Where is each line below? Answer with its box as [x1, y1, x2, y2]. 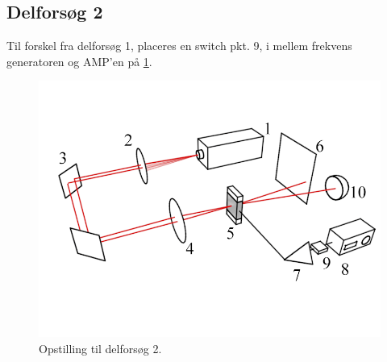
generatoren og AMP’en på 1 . [6, 52, 152, 69]
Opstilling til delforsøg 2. [39, 339, 162, 356]
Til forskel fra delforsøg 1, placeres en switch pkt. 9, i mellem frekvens [6, 37, 352, 54]
